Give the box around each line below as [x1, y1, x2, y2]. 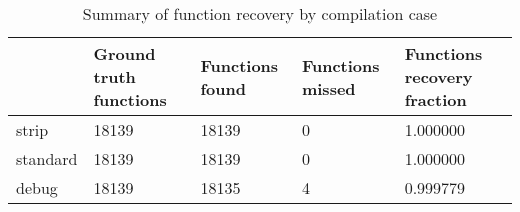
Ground [93, 42, 156, 65]
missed [301, 76, 356, 100]
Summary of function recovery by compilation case [82, 2, 438, 25]
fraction [404, 88, 467, 111]
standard [16, 147, 78, 170]
